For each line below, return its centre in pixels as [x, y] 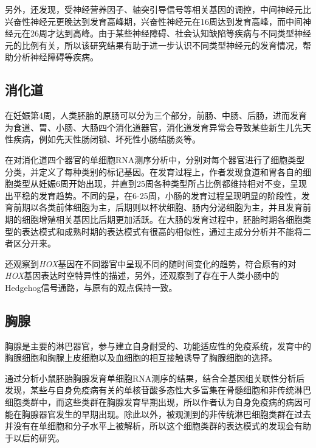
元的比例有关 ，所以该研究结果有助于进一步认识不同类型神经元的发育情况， [154, 45]
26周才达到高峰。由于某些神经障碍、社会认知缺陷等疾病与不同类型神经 [170, 33]
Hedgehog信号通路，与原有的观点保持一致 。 [91, 287]
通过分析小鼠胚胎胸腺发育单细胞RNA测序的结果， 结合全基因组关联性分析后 [155, 378]
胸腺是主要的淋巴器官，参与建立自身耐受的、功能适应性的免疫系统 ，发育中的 [158, 345]
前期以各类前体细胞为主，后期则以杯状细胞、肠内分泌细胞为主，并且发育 [158, 207]
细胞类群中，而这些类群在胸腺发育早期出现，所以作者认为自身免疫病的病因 [154, 402]
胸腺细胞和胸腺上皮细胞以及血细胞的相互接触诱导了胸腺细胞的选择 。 [141, 358]
